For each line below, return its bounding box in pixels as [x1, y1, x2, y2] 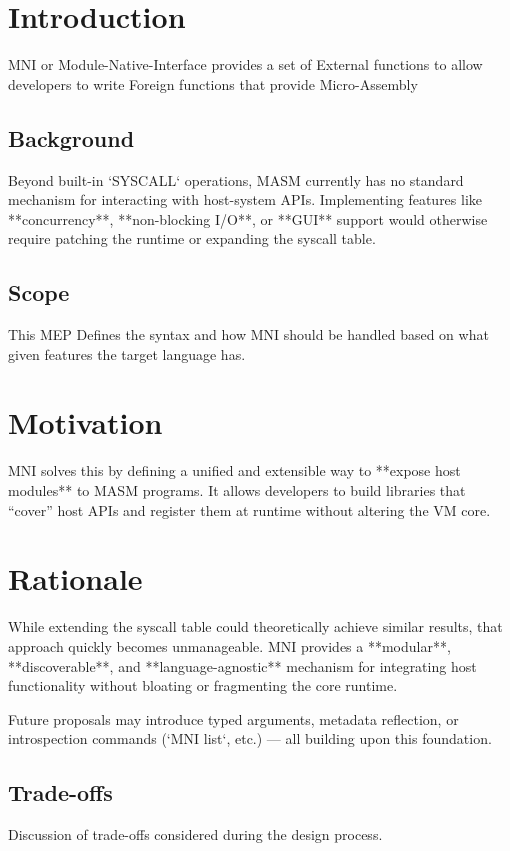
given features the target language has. [8, 343, 246, 364]
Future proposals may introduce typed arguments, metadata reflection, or [8, 708, 459, 729]
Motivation [8, 402, 163, 443]
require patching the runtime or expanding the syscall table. [8, 228, 376, 249]
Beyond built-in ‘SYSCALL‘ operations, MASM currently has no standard [8, 169, 464, 190]
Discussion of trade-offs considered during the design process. [8, 824, 383, 845]
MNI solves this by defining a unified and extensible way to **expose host [8, 460, 461, 481]
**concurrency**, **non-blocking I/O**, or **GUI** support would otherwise [8, 208, 488, 229]
